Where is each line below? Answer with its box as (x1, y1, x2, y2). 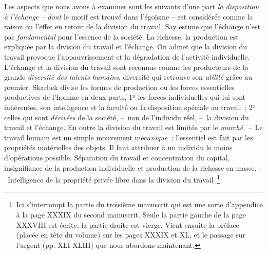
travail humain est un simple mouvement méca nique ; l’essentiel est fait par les (4, 132, 253, 142)
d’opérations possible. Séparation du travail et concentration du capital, (4, 152, 230, 162)
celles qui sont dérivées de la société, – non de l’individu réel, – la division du (4, 112, 249, 122)
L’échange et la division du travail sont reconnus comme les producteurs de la (4, 61, 249, 72)
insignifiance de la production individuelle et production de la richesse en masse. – (4, 162, 262, 173)
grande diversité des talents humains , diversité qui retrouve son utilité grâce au (4, 71, 253, 82)
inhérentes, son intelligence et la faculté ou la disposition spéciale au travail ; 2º (4, 101, 256, 112)
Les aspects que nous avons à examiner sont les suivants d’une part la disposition (4, 1, 259, 11)
